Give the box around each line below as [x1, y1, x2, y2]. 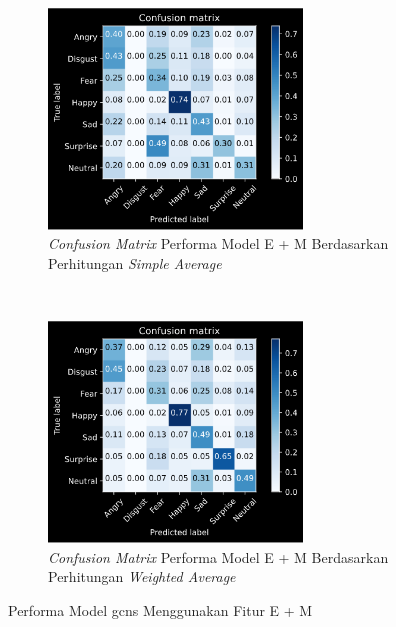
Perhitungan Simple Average [48, 252, 222, 273]
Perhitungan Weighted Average [48, 566, 236, 587]
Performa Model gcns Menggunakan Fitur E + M [8, 599, 313, 620]
